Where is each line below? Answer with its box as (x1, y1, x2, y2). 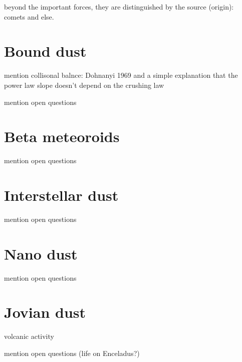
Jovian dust (4, 302, 86, 322)
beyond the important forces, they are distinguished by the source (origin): (4, 2, 234, 12)
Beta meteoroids (4, 126, 120, 147)
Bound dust (4, 41, 87, 61)
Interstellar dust (4, 185, 119, 205)
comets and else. (4, 11, 54, 22)
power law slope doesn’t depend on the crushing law (4, 79, 164, 90)
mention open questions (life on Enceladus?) (4, 347, 140, 358)
